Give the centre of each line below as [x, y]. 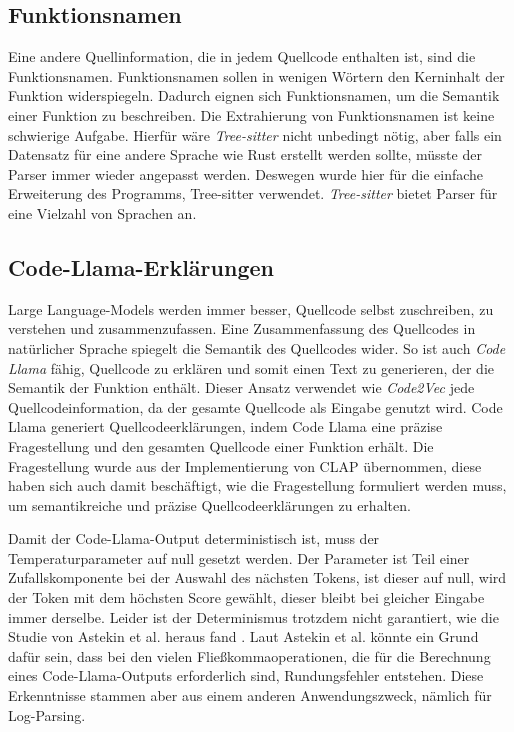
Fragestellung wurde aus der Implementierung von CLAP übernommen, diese [245, 465]
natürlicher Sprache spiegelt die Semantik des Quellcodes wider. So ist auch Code [257, 347]
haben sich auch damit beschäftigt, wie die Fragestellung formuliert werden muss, [257, 485]
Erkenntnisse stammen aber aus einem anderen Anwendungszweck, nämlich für [250, 695]
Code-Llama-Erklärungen [141, 266]
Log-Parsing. [47, 714]
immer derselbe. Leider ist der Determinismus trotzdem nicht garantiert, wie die [253, 616]
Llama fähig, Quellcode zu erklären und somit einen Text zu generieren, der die [251, 367]
